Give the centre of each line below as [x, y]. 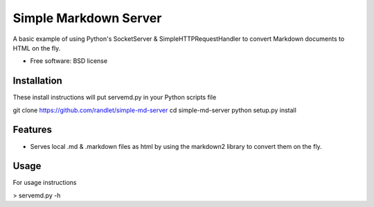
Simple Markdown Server [87, 18]
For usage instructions [45, 183]
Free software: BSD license [69, 61]
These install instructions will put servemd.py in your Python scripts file [115, 98]
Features [32, 130]
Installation [37, 81]
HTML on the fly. [37, 48]
